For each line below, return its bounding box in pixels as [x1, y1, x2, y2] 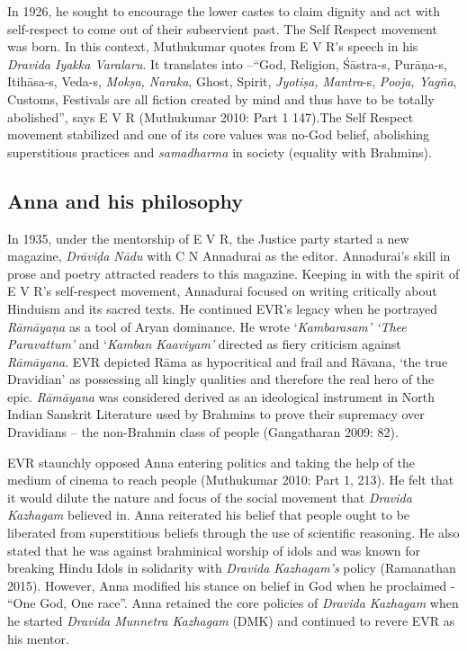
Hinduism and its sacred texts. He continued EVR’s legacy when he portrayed [7, 299, 438, 317]
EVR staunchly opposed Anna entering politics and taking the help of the [7, 452, 415, 471]
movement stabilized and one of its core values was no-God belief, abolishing [7, 125, 430, 144]
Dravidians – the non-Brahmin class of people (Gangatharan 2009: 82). [7, 423, 399, 441]
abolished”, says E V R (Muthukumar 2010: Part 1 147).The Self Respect [7, 107, 414, 126]
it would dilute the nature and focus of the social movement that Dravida [7, 487, 412, 506]
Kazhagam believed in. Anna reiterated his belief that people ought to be [7, 505, 410, 524]
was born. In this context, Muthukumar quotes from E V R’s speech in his [7, 37, 418, 56]
